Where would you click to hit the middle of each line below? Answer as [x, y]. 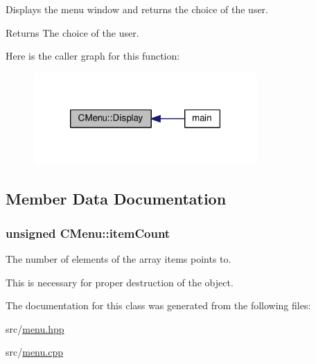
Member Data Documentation [116, 199]
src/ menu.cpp [34, 352]
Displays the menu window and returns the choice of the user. [137, 9]
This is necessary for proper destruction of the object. [120, 282]
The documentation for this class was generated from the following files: [158, 305]
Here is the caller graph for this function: [93, 56]
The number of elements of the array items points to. [119, 258]
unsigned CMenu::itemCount [88, 233]
